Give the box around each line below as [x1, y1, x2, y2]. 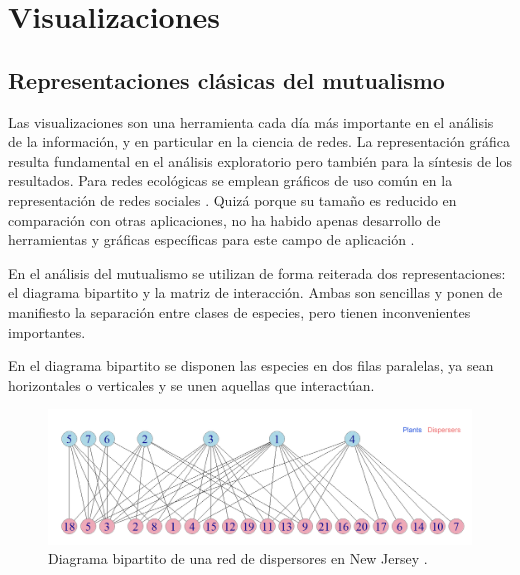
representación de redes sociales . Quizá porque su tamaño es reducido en [8, 189, 457, 210]
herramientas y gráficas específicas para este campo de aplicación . [8, 229, 415, 250]
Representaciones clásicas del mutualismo [8, 64, 445, 95]
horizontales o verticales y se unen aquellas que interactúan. [8, 374, 375, 395]
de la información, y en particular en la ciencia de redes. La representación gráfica [8, 131, 510, 152]
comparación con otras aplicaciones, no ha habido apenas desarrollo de [8, 209, 441, 230]
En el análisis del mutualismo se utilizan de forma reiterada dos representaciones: [8, 262, 506, 283]
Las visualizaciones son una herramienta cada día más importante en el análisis [8, 111, 494, 132]
